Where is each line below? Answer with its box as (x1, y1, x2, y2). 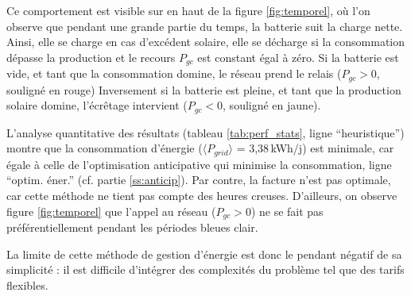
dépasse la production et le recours (6, 48, 176, 65)
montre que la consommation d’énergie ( (6, 140, 203, 156)
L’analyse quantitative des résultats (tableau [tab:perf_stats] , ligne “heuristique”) (6, 124, 405, 140)
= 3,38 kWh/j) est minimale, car (236, 140, 394, 156)
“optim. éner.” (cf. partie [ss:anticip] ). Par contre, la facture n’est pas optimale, (6, 171, 391, 188)
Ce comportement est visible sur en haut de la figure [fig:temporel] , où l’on (6, 2, 370, 18)
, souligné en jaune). (223, 97, 321, 113)
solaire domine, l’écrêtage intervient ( (6, 97, 188, 113)
